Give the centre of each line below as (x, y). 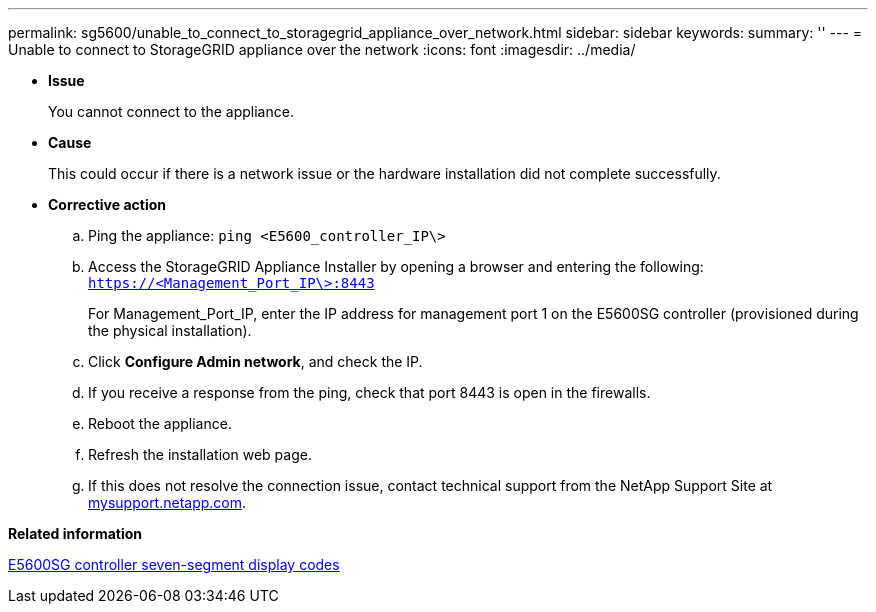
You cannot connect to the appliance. (171, 111)
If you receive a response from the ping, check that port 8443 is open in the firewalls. (369, 392)
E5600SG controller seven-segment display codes (174, 564)
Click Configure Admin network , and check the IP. (255, 361)
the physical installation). (170, 330)
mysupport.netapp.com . (167, 502)
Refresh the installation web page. (200, 454)
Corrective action (107, 204)
